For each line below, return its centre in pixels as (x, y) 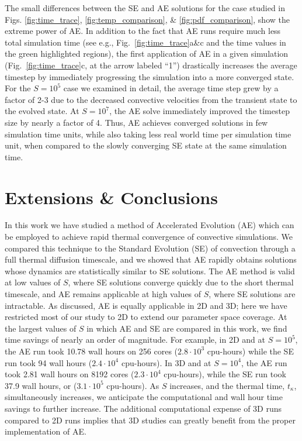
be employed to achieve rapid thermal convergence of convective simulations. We (149, 237)
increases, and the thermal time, (227, 385)
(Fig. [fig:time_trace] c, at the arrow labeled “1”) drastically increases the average (151, 65)
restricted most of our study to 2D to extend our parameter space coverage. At (146, 317)
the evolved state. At (42, 111)
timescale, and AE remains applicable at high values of (103, 294)
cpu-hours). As (133, 385)
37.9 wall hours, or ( (41, 385)
